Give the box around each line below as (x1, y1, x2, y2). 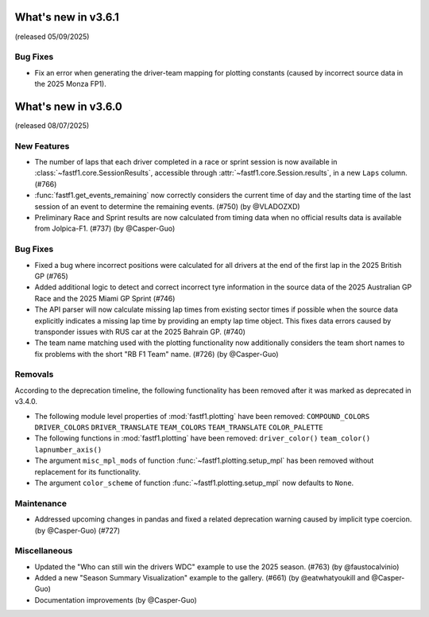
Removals (14, 369, 54, 380)
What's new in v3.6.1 (14, 10, 119, 24)
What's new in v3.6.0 (14, 99, 122, 113)
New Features (14, 140, 70, 151)
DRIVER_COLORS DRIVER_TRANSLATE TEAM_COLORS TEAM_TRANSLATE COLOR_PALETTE (34, 423, 323, 433)
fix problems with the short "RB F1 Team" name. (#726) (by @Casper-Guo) (34, 349, 279, 359)
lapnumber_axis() (34, 445, 102, 454)
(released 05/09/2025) (14, 32, 90, 41)
